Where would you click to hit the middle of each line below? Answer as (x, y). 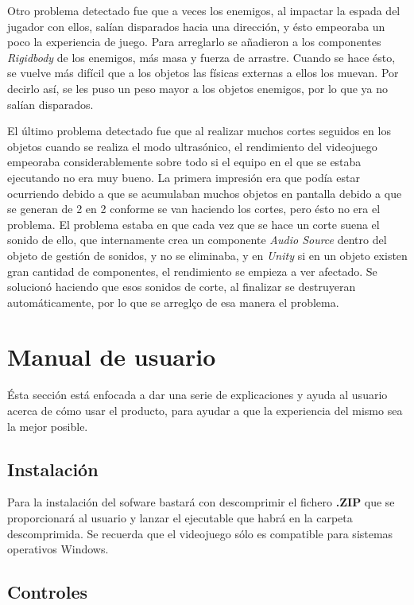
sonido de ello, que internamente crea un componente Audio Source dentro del (197, 240)
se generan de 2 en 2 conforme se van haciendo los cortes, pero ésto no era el (194, 209)
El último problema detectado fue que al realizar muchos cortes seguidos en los (199, 131)
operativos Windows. (58, 549)
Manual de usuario (112, 357)
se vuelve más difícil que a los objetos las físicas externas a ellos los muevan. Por (203, 73)
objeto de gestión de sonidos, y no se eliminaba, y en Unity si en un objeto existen (207, 255)
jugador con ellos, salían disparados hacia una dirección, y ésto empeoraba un (196, 26)
